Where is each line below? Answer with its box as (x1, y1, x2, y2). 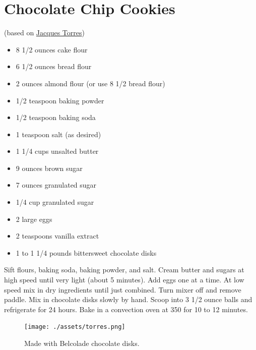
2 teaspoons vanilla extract (16, 230, 99, 241)
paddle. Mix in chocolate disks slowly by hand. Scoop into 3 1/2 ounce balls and (4, 294, 252, 305)
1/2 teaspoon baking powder (16, 95, 104, 105)
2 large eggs (16, 213, 52, 224)
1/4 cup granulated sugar (16, 197, 94, 207)
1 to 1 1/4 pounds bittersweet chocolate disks (16, 247, 157, 258)
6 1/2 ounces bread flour (16, 61, 92, 72)
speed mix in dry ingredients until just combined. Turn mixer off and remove (4, 284, 241, 295)
